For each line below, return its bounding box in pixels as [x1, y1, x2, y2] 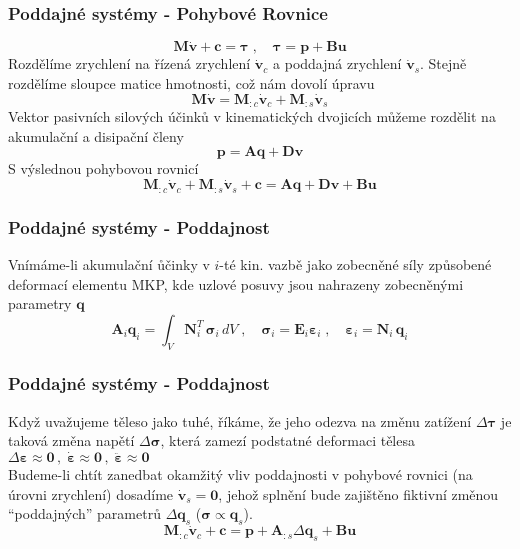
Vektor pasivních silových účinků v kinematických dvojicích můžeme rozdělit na [8, 106, 496, 127]
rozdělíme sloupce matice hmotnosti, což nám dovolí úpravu [8, 73, 375, 94]
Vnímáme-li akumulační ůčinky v [8, 253, 210, 274]
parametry [8, 293, 72, 314]
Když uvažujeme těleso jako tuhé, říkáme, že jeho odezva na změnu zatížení [8, 410, 472, 431]
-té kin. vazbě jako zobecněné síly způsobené [219, 253, 492, 274]
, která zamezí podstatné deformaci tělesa [160, 430, 415, 451]
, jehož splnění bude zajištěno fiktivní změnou [218, 483, 499, 504]
